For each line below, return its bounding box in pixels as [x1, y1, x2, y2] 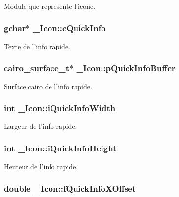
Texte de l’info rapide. [4, 41, 71, 51]
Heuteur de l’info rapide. [4, 161, 78, 172]
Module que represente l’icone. [4, 1, 96, 11]
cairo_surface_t [4, 62, 70, 74]
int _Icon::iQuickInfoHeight [4, 142, 117, 154]
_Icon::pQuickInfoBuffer [76, 62, 176, 74]
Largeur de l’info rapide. [4, 121, 77, 131]
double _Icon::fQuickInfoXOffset [4, 182, 136, 194]
